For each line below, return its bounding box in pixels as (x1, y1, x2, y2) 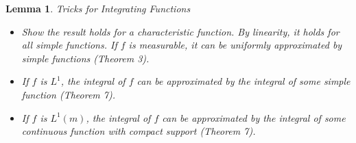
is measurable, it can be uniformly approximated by (128, 38, 342, 52)
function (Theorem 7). (21, 87, 115, 101)
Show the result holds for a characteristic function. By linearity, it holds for (21, 24, 340, 38)
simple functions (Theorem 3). (21, 51, 150, 65)
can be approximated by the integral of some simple (137, 74, 351, 88)
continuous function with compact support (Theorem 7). (21, 124, 256, 138)
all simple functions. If (21, 38, 117, 52)
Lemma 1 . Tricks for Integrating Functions (5, 1, 191, 15)
